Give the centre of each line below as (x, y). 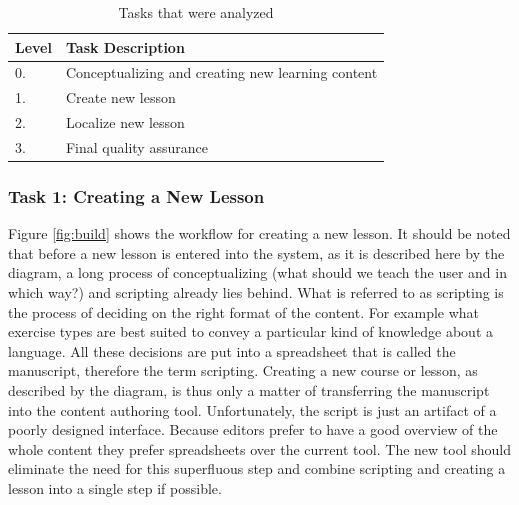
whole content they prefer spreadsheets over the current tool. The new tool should (259, 448)
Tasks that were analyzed (196, 12)
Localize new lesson (125, 122)
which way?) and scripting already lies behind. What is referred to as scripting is (256, 292)
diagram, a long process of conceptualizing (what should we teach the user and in (257, 272)
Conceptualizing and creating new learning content (221, 72)
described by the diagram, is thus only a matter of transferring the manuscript (249, 390)
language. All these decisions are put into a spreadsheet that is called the (232, 350)
